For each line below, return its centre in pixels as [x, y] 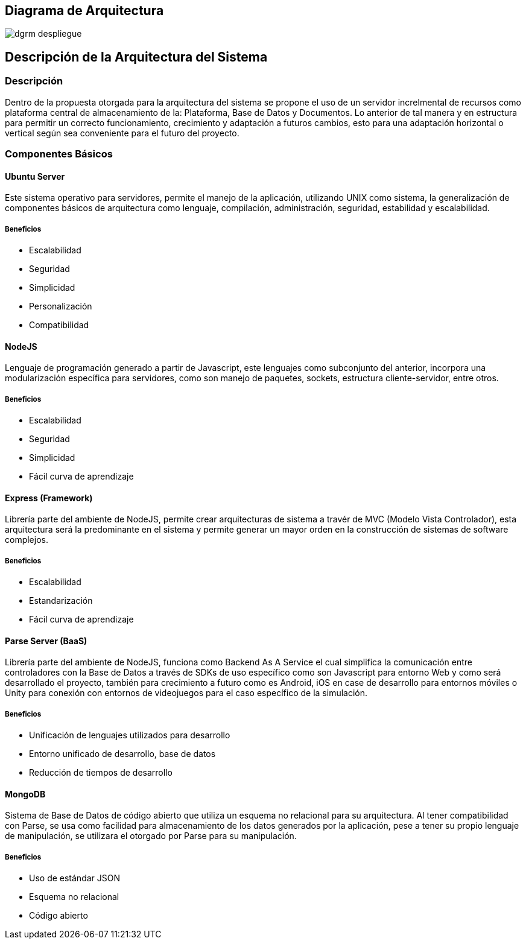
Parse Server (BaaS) [46, 641]
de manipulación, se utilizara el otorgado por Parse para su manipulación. [151, 836]
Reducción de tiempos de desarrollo [101, 773]
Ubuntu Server [35, 176]
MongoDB [25, 794]
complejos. [27, 540]
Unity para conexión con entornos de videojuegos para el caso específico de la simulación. [186, 693]
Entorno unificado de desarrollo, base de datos [122, 754]
